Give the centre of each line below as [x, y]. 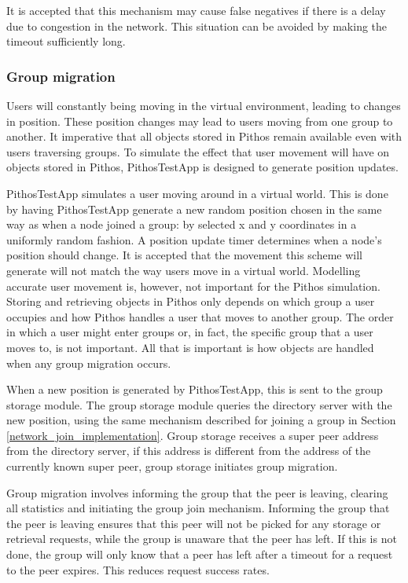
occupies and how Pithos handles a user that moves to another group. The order [200, 316]
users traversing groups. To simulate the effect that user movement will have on [198, 151]
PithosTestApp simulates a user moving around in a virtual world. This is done [197, 193]
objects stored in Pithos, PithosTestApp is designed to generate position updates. [202, 167]
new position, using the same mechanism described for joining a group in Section [201, 420]
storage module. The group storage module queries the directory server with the [199, 404]
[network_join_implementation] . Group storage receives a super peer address [193, 435]
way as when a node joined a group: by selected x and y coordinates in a [182, 224]
